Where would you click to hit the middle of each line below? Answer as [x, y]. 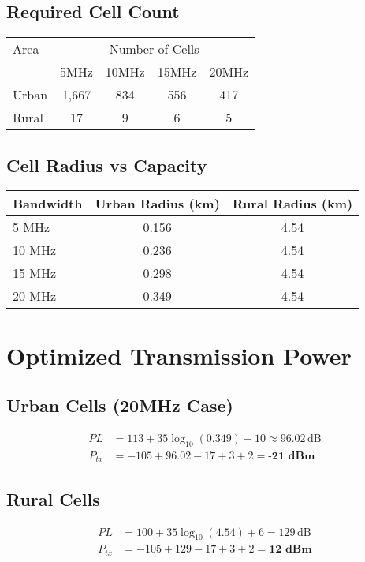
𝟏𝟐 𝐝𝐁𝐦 [291, 550]
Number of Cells [154, 49]
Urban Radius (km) [157, 204]
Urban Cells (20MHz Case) [120, 405]
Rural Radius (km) [292, 204]
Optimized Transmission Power [179, 355]
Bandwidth [48, 204]
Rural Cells [53, 498]
